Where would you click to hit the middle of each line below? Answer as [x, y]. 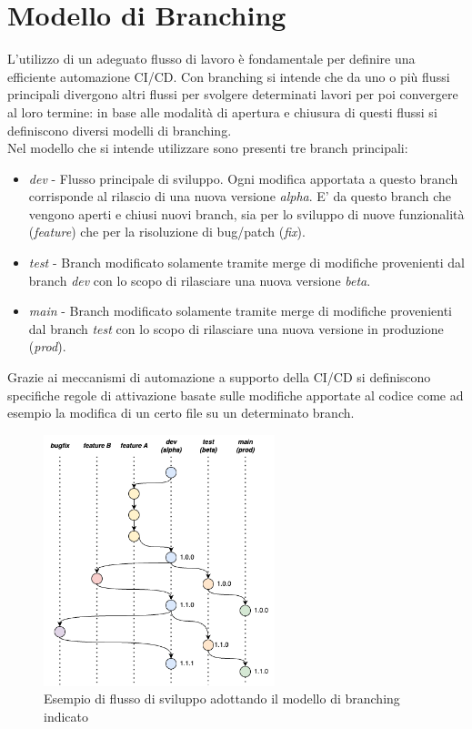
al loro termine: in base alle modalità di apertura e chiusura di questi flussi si [222, 111]
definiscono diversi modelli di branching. [120, 130]
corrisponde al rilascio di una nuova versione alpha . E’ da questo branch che [240, 196]
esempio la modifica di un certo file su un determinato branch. [181, 413]
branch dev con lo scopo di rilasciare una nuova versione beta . [200, 280]
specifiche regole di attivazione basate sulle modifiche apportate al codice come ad [236, 395]
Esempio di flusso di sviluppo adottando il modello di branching [222, 699]
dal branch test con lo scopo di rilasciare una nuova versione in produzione [236, 328]
